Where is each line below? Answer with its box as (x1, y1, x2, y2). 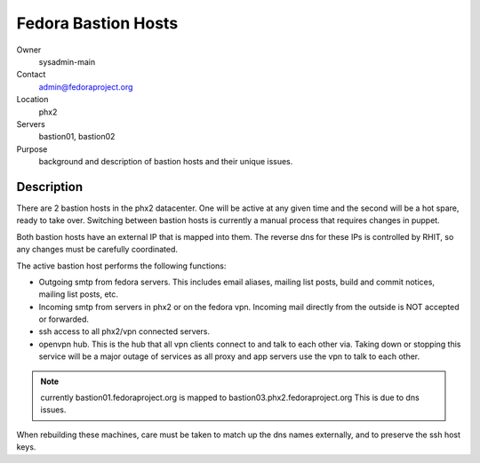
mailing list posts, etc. (38, 289, 119, 299)
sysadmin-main (38, 56, 96, 67)
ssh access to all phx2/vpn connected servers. (38, 326, 211, 337)
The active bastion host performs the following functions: (16, 260, 227, 271)
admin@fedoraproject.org (38, 81, 133, 92)
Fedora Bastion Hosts (16, 13, 179, 33)
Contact (16, 69, 46, 80)
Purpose (16, 143, 48, 155)
